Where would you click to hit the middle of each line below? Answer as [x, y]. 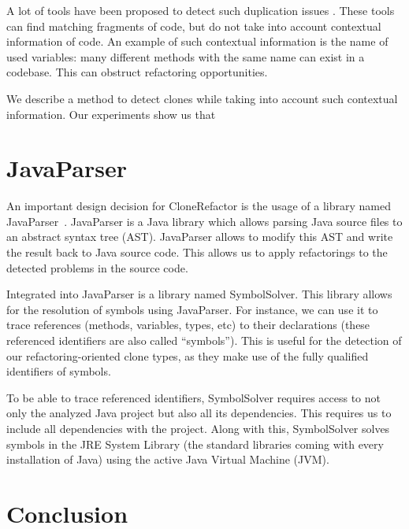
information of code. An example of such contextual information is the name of [197, 41]
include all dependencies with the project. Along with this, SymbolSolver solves [198, 428]
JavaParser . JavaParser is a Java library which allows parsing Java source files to [204, 221]
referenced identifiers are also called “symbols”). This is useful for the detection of [204, 340]
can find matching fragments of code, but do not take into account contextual [194, 26]
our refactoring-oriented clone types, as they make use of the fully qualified [188, 355]
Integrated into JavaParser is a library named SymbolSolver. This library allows [199, 294]
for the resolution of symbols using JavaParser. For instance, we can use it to [192, 309]
